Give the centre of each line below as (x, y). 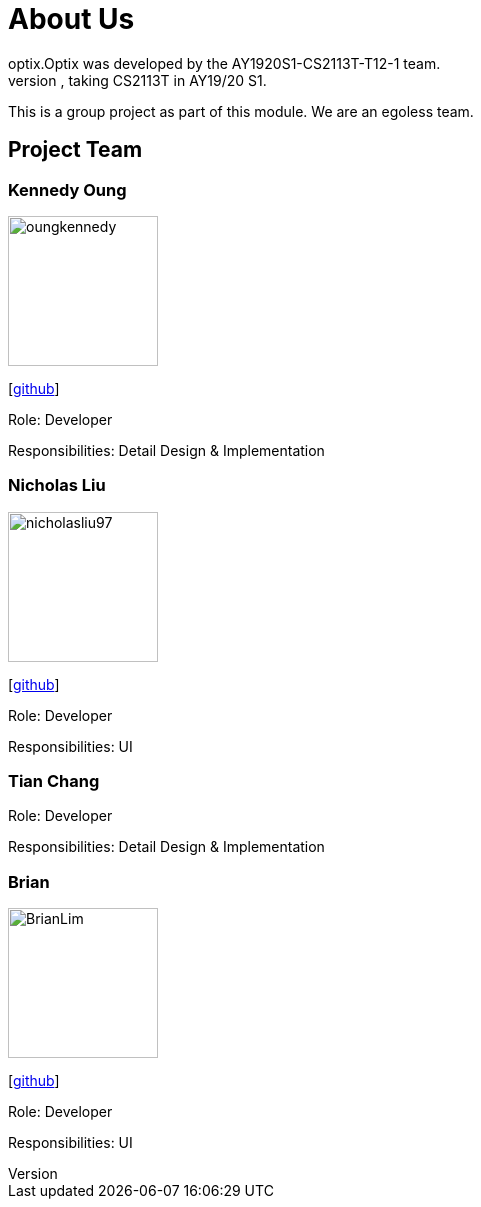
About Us (71, 19)
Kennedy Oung (67, 189)
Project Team (75, 150)
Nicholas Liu (57, 485)
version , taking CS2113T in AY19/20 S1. (137, 80)
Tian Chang (54, 781)
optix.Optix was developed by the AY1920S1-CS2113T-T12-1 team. (224, 63)
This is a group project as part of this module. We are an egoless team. (241, 111)
